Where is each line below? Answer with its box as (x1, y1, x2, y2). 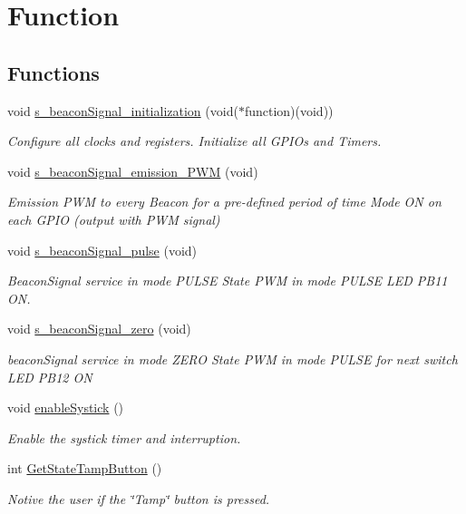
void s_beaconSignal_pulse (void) (7, 240, 198, 259)
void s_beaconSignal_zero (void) (7, 319, 191, 338)
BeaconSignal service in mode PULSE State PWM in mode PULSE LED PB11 (7, 271, 448, 290)
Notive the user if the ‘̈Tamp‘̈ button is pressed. (7, 489, 270, 508)
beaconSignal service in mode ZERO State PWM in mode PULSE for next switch (7, 349, 458, 368)
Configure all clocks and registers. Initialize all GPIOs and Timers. (7, 131, 382, 150)
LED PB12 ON (7, 367, 92, 386)
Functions (7, 58, 100, 86)
